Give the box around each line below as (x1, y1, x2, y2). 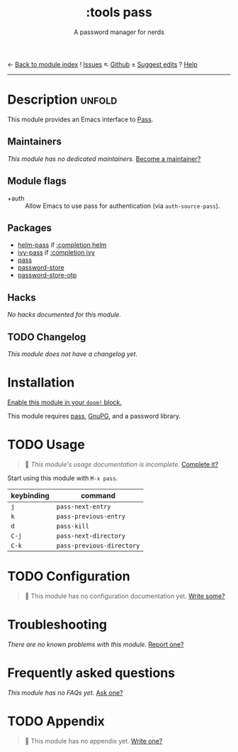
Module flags (7, 175, 67, 187)
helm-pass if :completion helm (17, 240, 107, 249)
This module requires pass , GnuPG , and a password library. (7, 411, 181, 420)
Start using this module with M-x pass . (7, 473, 118, 482)
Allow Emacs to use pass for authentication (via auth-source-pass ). (25, 201, 220, 210)
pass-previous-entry (56, 512, 126, 520)
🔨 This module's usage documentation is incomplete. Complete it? (24, 460, 218, 468)
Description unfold (7, 92, 118, 108)
